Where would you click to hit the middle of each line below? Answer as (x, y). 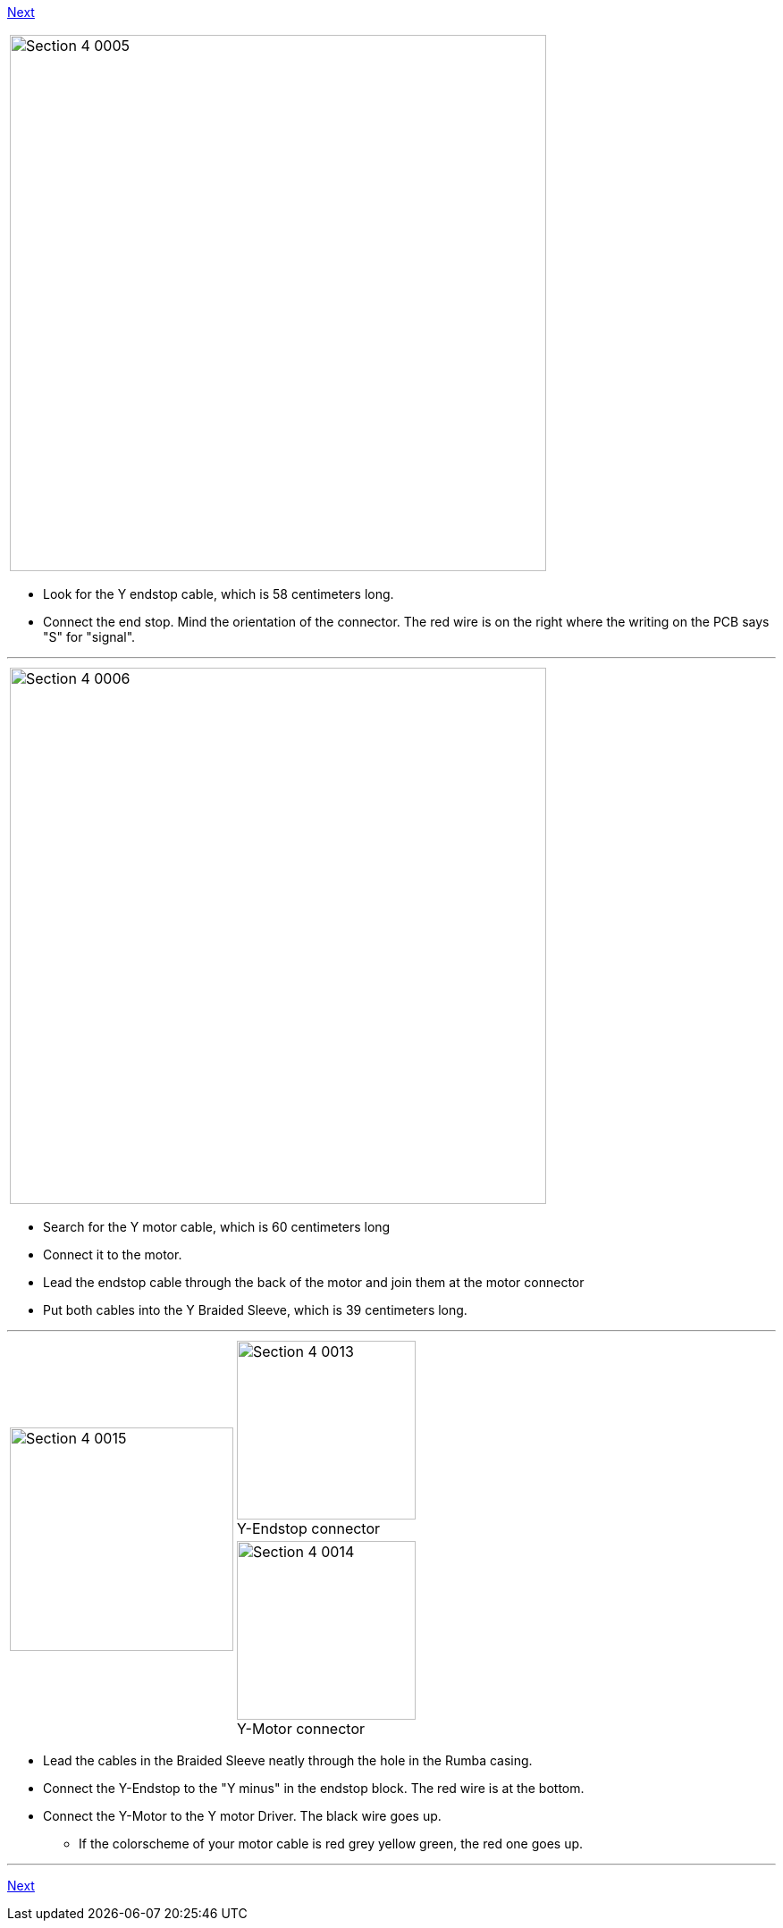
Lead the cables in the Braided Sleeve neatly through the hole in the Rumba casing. (288, 1760)
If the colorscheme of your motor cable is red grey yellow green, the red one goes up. (331, 1844)
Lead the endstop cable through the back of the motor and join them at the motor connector (314, 1282)
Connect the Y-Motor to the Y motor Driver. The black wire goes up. (242, 1816)
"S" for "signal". (89, 637)
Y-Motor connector (301, 1729)
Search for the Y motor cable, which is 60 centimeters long (217, 1227)
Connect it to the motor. (113, 1254)
